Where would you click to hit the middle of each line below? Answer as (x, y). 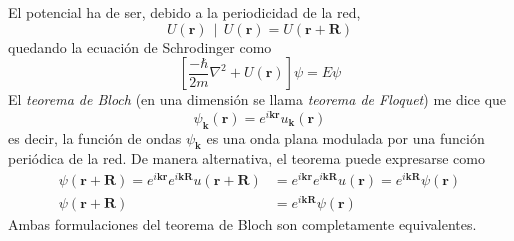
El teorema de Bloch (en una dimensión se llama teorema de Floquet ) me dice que (257, 99)
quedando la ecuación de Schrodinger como (140, 46)
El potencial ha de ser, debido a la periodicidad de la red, (184, 12)
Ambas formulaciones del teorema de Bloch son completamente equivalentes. (242, 224)
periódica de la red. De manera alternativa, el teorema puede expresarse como (246, 158)
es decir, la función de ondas (95, 137)
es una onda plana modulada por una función (345, 137)
